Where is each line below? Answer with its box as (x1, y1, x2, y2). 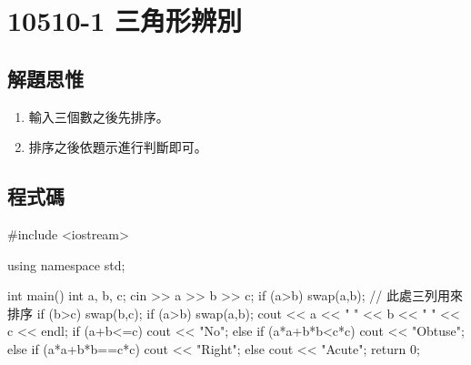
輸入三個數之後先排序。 (28, 106, 169, 126)
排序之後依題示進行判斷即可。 (28, 137, 207, 157)
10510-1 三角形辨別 (7, 2, 243, 39)
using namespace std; (7, 255, 125, 274)
